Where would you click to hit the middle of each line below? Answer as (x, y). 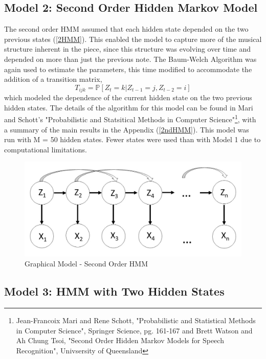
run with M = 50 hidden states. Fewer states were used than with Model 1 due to (132, 139)
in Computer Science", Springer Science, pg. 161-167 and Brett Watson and (134, 330)
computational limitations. (46, 149)
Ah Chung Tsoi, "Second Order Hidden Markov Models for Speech (120, 340)
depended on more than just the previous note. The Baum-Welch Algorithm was (130, 59)
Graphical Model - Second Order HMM (86, 264)
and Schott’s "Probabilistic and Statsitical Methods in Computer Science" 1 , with (130, 119)
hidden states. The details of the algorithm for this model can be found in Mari (129, 107)
